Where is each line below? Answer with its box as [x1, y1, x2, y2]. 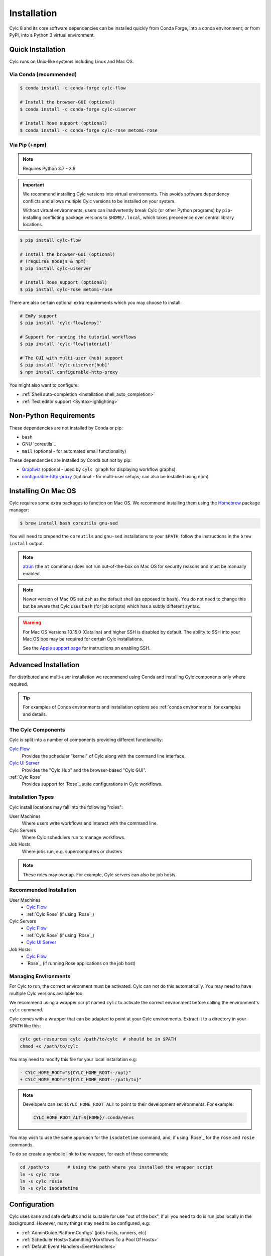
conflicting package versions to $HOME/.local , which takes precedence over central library [42, 214, 234, 221]
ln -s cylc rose [20, 1171, 60, 1177]
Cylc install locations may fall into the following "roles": [9, 804, 123, 810]
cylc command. [9, 1006, 44, 1012]
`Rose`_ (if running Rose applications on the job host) [26, 960, 136, 967]
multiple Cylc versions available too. [9, 990, 84, 996]
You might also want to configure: [9, 382, 79, 388]
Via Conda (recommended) [9, 71, 77, 78]
